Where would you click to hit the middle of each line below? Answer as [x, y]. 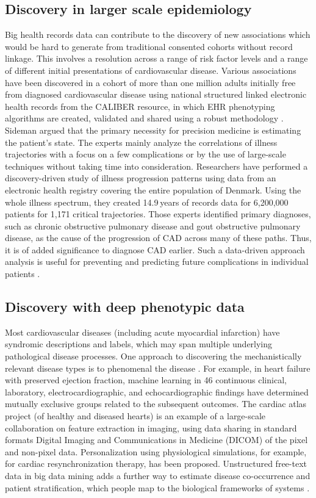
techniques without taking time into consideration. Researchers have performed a [156, 166]
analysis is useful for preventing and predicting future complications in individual [157, 262]
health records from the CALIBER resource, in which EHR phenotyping [140, 106]
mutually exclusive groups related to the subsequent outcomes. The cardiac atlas [156, 404]
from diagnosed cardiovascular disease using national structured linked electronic [156, 94]
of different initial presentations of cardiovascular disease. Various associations [151, 70]
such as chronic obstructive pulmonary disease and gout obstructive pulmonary [153, 226]
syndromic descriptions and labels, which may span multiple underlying [139, 344]
